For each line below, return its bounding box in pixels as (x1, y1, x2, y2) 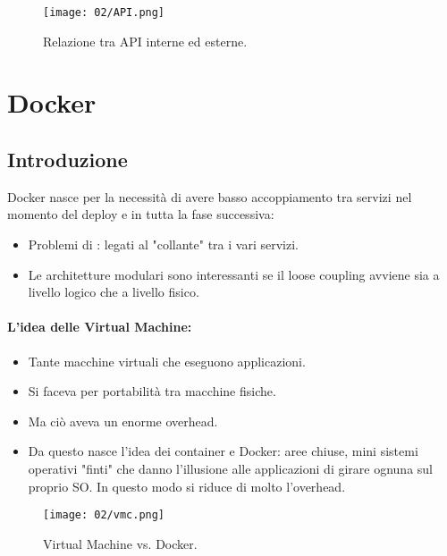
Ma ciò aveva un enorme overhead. (28, 411, 218, 430)
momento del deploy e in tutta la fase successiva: (7, 205, 274, 223)
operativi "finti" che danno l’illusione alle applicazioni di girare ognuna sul (28, 459, 433, 477)
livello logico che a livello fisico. (28, 282, 199, 301)
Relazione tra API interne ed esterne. (43, 31, 248, 50)
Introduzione (7, 146, 128, 173)
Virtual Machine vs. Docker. (43, 534, 198, 552)
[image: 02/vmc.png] (43, 509, 165, 522)
